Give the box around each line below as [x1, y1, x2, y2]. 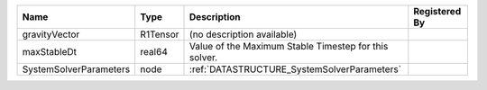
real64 [140, 46, 169, 58]
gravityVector [22, 28, 80, 40]
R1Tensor [140, 28, 179, 40]
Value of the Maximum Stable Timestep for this [189, 40, 389, 52]
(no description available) [189, 28, 298, 40]
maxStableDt [22, 46, 77, 58]
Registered [413, 5, 462, 17]
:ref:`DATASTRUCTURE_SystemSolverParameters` [189, 63, 401, 76]
